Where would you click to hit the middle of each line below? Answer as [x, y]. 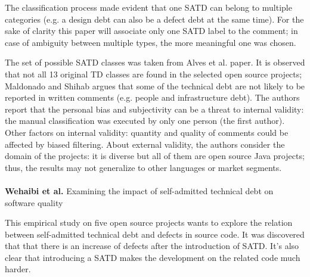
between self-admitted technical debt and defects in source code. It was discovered [155, 234]
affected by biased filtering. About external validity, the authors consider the [145, 144]
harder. [18, 269]
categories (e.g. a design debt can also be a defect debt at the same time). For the [154, 19]
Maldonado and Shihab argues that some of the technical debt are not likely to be [155, 85]
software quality [34, 202]
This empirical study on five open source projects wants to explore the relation [149, 222]
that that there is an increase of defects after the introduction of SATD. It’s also [152, 246]
